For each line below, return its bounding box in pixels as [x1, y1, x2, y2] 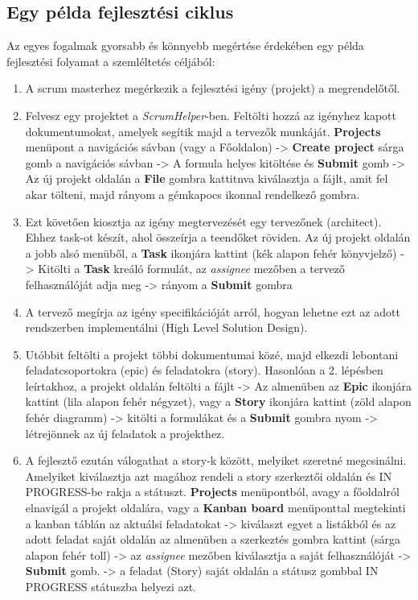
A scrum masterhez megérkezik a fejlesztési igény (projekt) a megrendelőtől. [25, 80, 400, 97]
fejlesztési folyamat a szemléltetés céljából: [6, 52, 215, 69]
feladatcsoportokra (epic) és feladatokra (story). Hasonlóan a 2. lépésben [25, 362, 383, 379]
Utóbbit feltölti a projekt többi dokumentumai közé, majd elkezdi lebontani [25, 346, 399, 362]
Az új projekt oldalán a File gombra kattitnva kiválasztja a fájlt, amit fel [25, 170, 388, 187]
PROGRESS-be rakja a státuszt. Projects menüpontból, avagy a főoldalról [25, 483, 400, 500]
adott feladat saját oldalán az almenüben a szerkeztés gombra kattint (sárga [25, 531, 401, 548]
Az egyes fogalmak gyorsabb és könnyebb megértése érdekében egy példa [6, 37, 364, 54]
